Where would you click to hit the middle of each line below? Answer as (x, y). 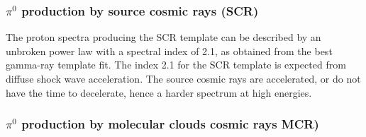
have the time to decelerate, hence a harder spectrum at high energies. (159, 92)
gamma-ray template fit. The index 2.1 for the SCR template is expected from (176, 65)
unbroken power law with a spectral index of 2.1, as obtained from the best (169, 50)
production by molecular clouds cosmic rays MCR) (170, 124)
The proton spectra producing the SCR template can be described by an (163, 37)
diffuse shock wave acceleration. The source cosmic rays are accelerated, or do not (183, 78)
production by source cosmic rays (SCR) (140, 10)
